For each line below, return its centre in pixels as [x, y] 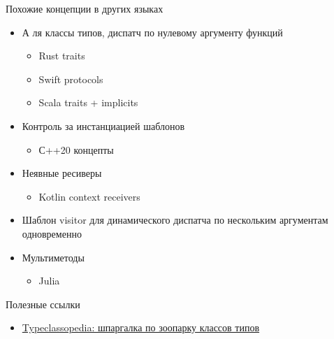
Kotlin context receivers [89, 196]
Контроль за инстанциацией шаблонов [103, 125]
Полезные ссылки [43, 304]
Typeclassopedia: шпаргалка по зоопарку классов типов [141, 327]
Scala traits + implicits [88, 102]
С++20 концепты [76, 149]
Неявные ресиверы [62, 173]
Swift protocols [71, 79]
